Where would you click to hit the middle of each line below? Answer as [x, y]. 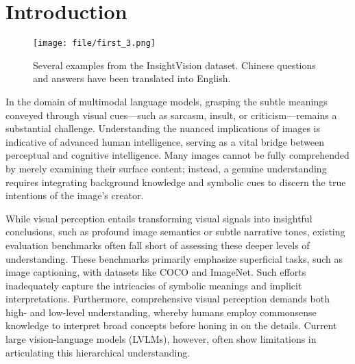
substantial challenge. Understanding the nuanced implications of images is [163, 128]
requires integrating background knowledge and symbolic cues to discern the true [176, 182]
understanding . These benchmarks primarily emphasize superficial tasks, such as [174, 258]
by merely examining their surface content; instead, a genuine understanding [166, 168]
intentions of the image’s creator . [75, 195]
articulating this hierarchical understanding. [98, 352]
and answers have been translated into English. [132, 78]
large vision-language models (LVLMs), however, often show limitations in [161, 339]
